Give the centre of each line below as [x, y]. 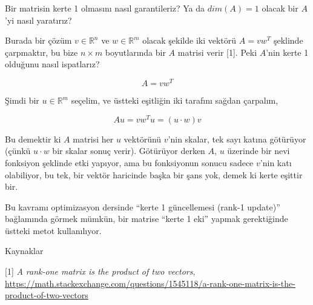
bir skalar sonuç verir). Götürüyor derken [129, 151]
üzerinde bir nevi [259, 151]
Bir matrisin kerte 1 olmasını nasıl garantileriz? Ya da [105, 8]
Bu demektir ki [33, 139]
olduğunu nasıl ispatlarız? [52, 64]
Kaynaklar [24, 251]
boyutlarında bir [135, 52]
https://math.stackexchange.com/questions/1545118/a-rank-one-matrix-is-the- [150, 283]
